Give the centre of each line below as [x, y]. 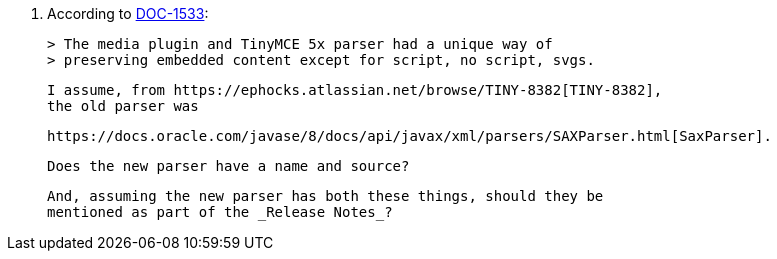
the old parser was [123, 106]
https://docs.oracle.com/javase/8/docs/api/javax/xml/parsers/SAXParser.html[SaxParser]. [409, 136]
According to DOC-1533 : [128, 13]
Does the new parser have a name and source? [228, 166]
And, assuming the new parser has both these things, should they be [325, 196]
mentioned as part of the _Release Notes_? [220, 212]
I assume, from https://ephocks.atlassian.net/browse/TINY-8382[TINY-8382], [355, 90]
